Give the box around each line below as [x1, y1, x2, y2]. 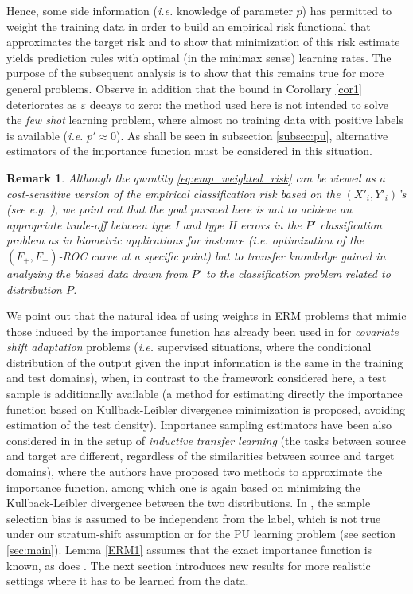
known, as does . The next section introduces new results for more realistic [6, 557, 371, 573]
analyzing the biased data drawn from [6, 264, 188, 281]
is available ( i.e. [6, 127, 84, 143]
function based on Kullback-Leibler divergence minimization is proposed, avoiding [6, 401, 406, 417]
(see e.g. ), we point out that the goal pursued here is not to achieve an [6, 201, 353, 217]
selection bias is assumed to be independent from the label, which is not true [6, 510, 381, 526]
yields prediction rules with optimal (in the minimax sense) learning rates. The [6, 49, 392, 65]
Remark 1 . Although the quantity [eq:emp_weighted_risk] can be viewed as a [6, 169, 385, 186]
